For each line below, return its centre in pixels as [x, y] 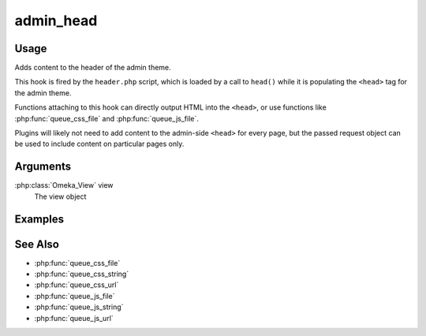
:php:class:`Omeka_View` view [64, 185]
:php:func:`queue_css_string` [82, 274]
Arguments [43, 167]
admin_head [56, 21]
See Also [37, 244]
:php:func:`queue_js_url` [74, 318]
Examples [39, 219]
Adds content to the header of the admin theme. [93, 68]
